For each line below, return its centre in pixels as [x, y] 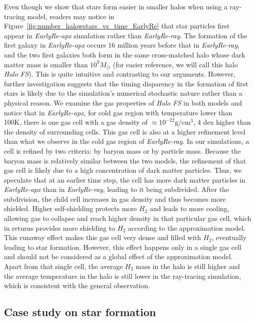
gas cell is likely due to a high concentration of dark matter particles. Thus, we [123, 170]
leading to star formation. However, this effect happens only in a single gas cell [123, 247]
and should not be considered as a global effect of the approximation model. [118, 256]
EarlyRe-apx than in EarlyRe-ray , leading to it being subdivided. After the [116, 189]
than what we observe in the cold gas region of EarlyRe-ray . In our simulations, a [127, 141]
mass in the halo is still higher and [188, 266]
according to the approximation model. [187, 228]
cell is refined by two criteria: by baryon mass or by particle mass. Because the [122, 150]
